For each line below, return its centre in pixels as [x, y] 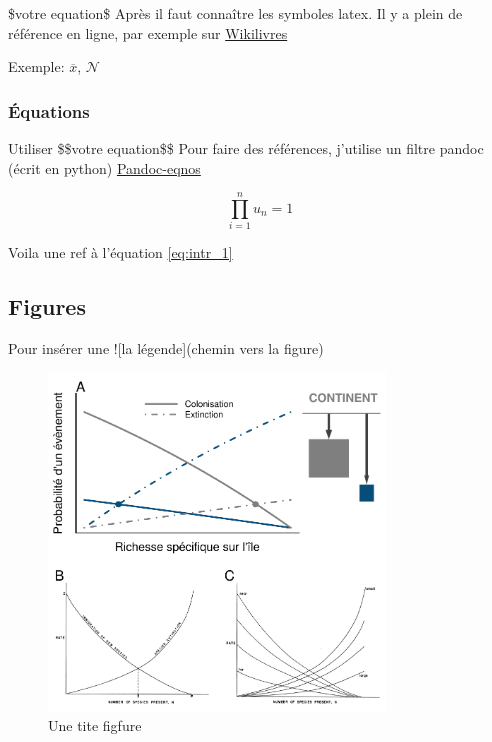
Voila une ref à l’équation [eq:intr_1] [120, 252]
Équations [49, 110]
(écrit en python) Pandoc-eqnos [104, 167]
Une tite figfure [95, 725]
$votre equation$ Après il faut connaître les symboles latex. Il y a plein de [235, 13]
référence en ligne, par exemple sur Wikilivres [148, 32]
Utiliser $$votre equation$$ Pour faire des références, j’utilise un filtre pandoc [246, 148]
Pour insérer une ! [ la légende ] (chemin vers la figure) [166, 348]
